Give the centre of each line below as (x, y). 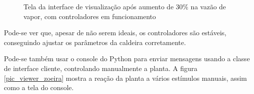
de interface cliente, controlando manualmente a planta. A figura (101, 68)
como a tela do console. (39, 87)
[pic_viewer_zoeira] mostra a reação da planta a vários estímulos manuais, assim (126, 78)
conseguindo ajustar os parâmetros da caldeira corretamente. (95, 42)
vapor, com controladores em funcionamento (90, 16)
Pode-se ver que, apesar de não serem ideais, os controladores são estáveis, (115, 33)
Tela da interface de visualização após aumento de (99, 6)
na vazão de (208, 6)
